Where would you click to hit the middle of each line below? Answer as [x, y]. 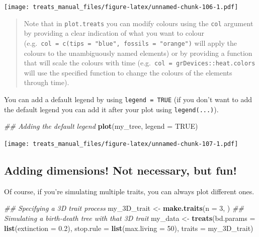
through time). [47, 82]
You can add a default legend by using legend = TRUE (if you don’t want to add [128, 99]
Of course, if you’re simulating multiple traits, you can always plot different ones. [129, 191]
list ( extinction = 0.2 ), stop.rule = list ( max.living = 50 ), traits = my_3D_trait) [129, 228]
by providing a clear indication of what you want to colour [114, 33]
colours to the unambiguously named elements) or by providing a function [138, 53]
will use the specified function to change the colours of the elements [128, 72]
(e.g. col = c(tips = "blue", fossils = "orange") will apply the [130, 43]
